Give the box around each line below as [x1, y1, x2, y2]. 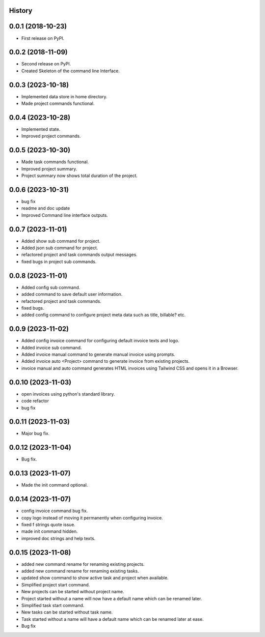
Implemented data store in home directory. [21, 93, 107, 99]
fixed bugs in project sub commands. [21, 259, 97, 264]
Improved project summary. [21, 166, 77, 172]
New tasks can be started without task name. [21, 609, 113, 615]
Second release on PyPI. [21, 61, 71, 67]
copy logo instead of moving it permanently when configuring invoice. [21, 515, 163, 521]
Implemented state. [21, 126, 61, 132]
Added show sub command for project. [21, 238, 101, 244]
